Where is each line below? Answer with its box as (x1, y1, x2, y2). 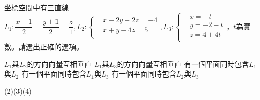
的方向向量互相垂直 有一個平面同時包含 (117, 58, 249, 69)
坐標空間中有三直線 (4, 2, 69, 12)
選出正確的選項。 (25, 41, 83, 52)
